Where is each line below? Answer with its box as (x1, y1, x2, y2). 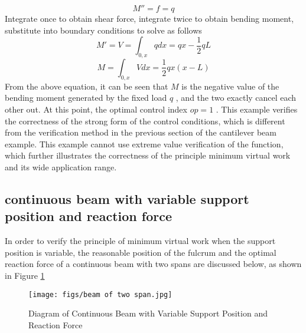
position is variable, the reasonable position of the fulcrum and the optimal (5, 246, 276, 258)
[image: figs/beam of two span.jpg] (28, 290, 172, 299)
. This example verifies (216, 103, 298, 115)
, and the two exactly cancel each (175, 91, 297, 104)
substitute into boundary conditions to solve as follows (5, 24, 202, 36)
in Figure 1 (5, 269, 45, 281)
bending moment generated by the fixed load (5, 91, 167, 104)
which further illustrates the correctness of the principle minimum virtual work (5, 149, 291, 161)
